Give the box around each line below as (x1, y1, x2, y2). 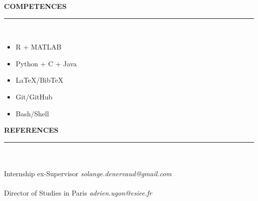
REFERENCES (4, 125, 59, 135)
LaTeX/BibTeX (15, 75, 64, 85)
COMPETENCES (4, 1, 67, 11)
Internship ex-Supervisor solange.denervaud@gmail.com (4, 168, 172, 178)
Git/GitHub (15, 91, 53, 101)
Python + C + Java (15, 58, 77, 68)
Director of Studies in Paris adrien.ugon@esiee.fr (4, 188, 152, 198)
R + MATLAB (15, 42, 62, 52)
